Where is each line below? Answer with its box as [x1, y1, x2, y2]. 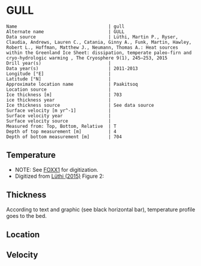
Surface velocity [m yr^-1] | [6, 107, 112, 113]
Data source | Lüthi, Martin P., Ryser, [6, 34, 179, 40]
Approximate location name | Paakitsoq [6, 81, 138, 87]
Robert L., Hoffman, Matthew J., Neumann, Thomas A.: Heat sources [6, 44, 179, 50]
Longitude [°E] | [6, 70, 112, 77]
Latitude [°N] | [6, 76, 112, 82]
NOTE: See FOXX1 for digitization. [14, 166, 99, 173]
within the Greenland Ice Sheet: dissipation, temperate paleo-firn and [6, 49, 192, 56]
